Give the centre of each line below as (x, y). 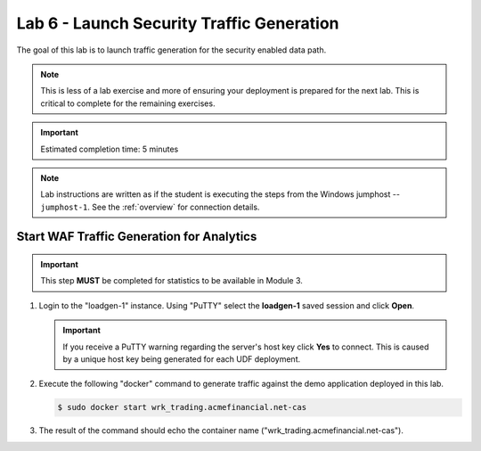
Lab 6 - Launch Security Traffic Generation (178, 23)
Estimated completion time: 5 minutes (110, 149)
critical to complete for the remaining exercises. (128, 103)
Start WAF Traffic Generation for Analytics (137, 237)
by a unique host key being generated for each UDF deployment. (182, 359)
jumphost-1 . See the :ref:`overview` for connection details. (150, 207)
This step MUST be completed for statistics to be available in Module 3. (171, 281)
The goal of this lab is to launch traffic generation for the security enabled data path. (171, 50)
